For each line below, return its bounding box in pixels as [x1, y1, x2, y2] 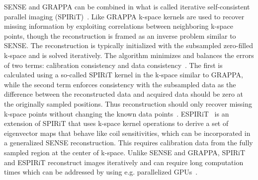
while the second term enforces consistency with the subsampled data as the [4, 79, 236, 89]
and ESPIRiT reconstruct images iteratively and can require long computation [4, 157, 244, 167]
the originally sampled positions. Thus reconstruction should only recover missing [4, 98, 252, 109]
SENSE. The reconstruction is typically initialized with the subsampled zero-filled [4, 40, 253, 51]
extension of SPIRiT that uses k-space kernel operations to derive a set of [4, 118, 229, 128]
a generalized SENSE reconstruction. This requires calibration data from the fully [4, 137, 253, 148]
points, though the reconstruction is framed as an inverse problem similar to [4, 30, 236, 41]
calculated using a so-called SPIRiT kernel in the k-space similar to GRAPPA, [4, 69, 243, 80]
